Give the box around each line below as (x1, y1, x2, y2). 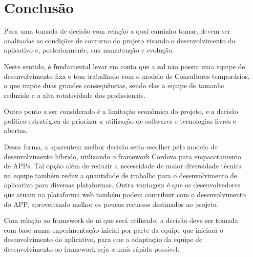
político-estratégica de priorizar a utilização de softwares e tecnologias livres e (4, 115, 236, 126)
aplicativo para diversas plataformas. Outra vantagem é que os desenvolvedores (4, 180, 241, 190)
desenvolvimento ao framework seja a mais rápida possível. (4, 244, 180, 254)
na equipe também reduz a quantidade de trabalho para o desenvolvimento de (4, 170, 237, 180)
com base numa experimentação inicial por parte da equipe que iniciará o (4, 224, 224, 235)
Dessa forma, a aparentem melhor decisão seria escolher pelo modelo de (4, 142, 218, 152)
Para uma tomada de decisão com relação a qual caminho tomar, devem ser (4, 26, 231, 36)
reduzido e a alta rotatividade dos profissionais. (4, 90, 146, 100)
